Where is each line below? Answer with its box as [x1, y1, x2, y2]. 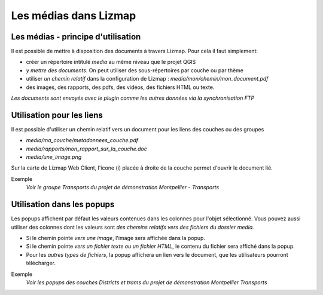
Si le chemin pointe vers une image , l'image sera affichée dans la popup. [26, 234, 206, 241]
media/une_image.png [26, 153, 82, 161]
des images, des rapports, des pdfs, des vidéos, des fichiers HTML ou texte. [26, 84, 215, 91]
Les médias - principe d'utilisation [11, 32, 141, 42]
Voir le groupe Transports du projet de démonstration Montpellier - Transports [26, 184, 220, 191]
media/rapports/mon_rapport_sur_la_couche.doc [26, 145, 148, 152]
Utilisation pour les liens [11, 110, 103, 120]
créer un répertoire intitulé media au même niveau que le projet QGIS [26, 59, 196, 66]
